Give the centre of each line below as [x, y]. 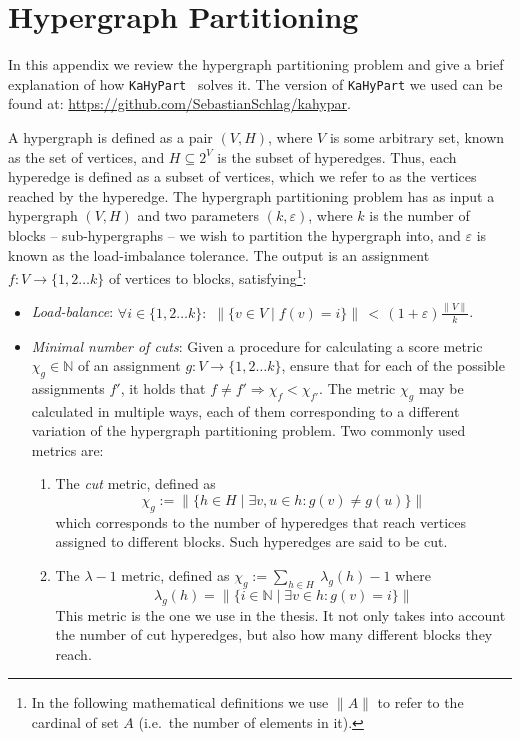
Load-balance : [72, 311]
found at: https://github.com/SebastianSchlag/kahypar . [179, 103]
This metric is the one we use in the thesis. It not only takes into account [280, 614]
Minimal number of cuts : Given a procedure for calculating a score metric [257, 345]
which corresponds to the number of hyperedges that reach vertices [261, 521]
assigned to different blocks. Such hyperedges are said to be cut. [251, 541]
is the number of [419, 215]
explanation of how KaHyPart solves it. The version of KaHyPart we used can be [255, 83]
